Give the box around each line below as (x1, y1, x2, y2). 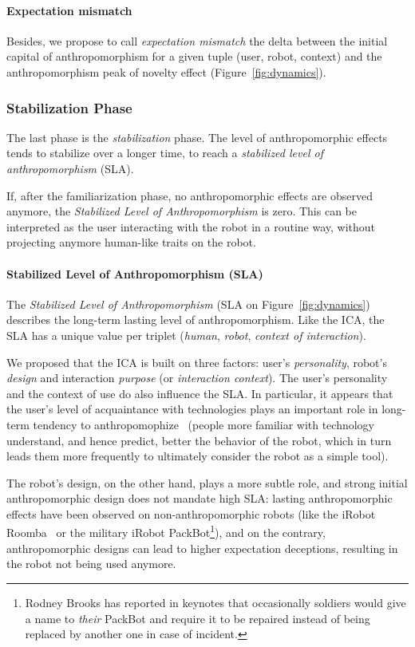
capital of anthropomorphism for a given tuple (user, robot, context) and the (6, 48, 382, 65)
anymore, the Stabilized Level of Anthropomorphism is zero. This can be (6, 203, 357, 219)
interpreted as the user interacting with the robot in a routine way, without (6, 218, 376, 235)
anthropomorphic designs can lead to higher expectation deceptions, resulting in (6, 539, 398, 556)
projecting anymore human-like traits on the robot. (6, 234, 256, 251)
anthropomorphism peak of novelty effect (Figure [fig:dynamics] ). (6, 63, 326, 80)
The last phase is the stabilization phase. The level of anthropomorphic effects (6, 128, 388, 145)
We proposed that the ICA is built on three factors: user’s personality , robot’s (6, 353, 387, 370)
